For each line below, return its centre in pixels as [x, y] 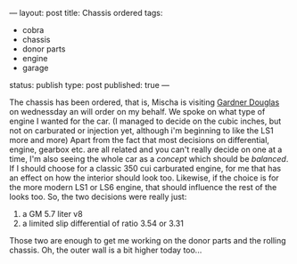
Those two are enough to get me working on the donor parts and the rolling [148, 240]
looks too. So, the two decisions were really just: [98, 196]
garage [35, 68]
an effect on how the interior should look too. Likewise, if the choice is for [144, 178]
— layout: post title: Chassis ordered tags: [86, 13]
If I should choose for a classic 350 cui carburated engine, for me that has [145, 168]
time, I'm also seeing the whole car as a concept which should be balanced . [149, 159]
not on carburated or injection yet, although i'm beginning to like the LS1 [141, 131]
